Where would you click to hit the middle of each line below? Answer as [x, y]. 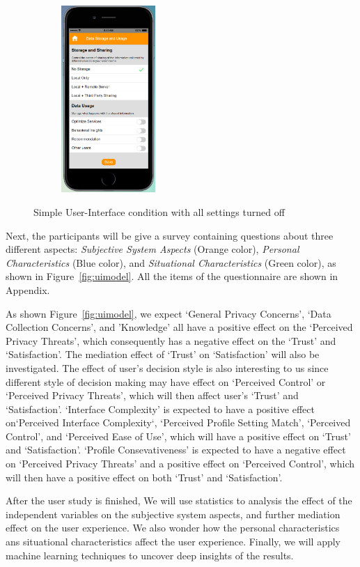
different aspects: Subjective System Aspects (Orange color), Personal [152, 249]
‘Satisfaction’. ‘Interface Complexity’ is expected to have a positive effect [160, 409]
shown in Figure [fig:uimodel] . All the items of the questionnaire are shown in [172, 276]
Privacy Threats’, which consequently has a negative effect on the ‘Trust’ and [171, 340]
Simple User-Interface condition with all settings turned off [159, 211]
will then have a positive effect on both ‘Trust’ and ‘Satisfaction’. [144, 477]
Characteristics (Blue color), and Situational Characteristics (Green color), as [171, 262]
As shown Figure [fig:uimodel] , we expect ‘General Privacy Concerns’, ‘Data [169, 313]
